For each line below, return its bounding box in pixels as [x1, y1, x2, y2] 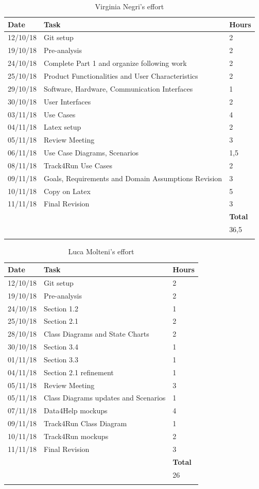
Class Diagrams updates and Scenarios [44, 392, 166, 403]
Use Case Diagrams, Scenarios [44, 147, 139, 158]
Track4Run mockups [44, 431, 109, 441]
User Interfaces [44, 96, 91, 107]
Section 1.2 [44, 303, 78, 313]
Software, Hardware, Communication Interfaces [44, 83, 193, 94]
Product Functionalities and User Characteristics [44, 70, 198, 81]
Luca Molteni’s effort [68, 246, 134, 257]
